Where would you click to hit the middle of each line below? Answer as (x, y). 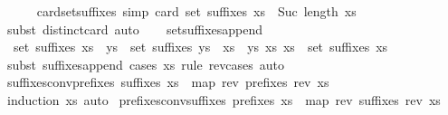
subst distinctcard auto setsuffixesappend (135, 29)
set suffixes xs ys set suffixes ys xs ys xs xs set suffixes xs (200, 47)
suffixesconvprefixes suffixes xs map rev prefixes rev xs (168, 82)
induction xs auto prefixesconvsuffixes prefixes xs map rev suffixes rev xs (224, 99)
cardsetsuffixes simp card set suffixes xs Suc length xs (196, 11)
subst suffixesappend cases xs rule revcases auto (146, 64)
